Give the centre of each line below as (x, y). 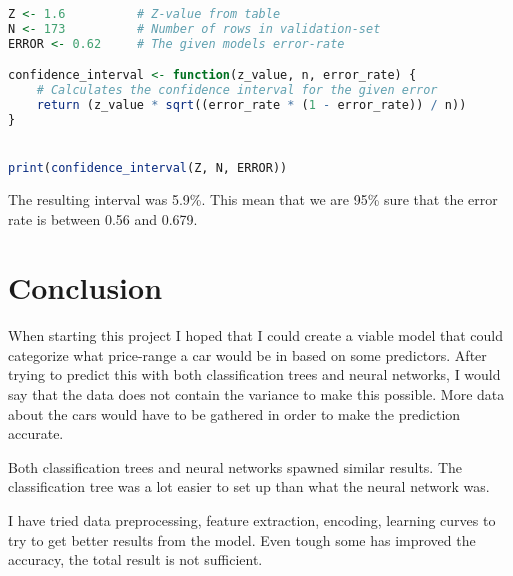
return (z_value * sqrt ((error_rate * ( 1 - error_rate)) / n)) (251, 105)
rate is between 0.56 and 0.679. (103, 218)
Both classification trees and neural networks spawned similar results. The (235, 466)
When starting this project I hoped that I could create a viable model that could (255, 335)
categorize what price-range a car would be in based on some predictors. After (247, 354)
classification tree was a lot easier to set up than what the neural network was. (249, 486)
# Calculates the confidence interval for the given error (237, 90)
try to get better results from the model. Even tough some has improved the (242, 539)
